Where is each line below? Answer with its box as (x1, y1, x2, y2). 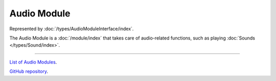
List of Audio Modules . (9, 59, 57, 65)
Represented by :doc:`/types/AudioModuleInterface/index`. (9, 26, 134, 32)
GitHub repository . (9, 68, 49, 74)
